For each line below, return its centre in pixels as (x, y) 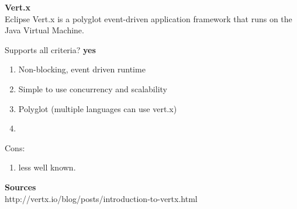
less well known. (47, 167)
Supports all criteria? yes (50, 49)
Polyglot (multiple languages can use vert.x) (98, 108)
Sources (20, 187)
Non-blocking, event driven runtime (82, 69)
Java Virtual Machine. (44, 30)
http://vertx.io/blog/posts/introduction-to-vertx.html (101, 198)
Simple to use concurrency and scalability (93, 88)
